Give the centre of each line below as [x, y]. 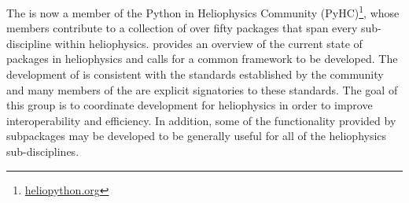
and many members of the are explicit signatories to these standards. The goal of [202, 89]
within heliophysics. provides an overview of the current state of [208, 43]
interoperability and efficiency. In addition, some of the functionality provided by [201, 120]
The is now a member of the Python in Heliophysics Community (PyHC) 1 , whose [203, 11]
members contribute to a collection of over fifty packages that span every [182, 28]
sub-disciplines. [43, 151]
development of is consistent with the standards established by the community [195, 74]
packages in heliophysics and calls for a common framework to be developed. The [202, 59]
